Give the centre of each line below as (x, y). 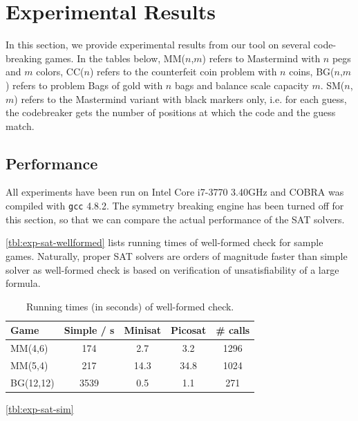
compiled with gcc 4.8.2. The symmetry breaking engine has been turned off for (175, 206)
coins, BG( (312, 72)
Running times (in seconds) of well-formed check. (130, 306)
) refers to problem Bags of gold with (84, 85)
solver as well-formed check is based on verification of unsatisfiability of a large (172, 269)
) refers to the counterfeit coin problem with (183, 72)
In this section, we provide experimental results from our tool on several (158, 45)
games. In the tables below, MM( (115, 58)
